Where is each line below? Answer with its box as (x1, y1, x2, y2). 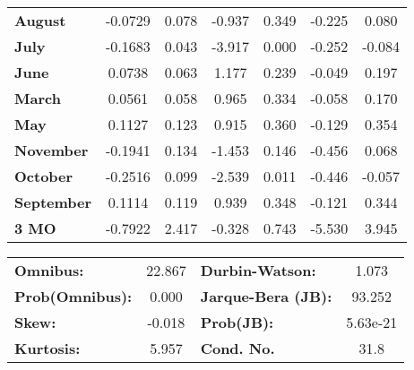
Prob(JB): (200, 312, 274, 332)
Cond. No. (200, 338, 275, 358)
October (14, 166, 73, 186)
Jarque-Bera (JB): (200, 286, 332, 306)
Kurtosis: (14, 338, 81, 358)
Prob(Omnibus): (14, 286, 133, 306)
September (14, 192, 92, 212)
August (14, 10, 66, 30)
